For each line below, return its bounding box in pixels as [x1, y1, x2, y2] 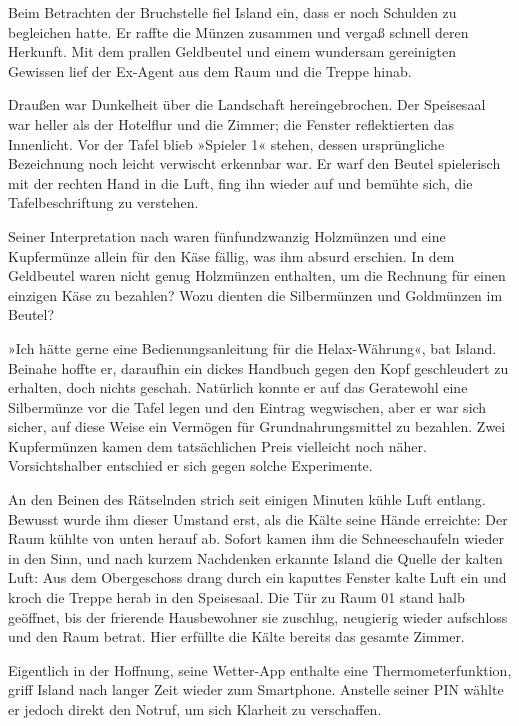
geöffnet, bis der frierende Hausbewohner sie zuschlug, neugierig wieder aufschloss [8, 606, 508, 627]
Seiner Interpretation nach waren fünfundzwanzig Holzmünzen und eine [8, 225, 446, 246]
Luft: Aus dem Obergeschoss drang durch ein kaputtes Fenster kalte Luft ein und [8, 567, 507, 588]
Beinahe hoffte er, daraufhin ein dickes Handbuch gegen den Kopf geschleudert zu [8, 357, 509, 378]
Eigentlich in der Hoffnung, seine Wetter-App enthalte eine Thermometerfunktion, [8, 659, 512, 680]
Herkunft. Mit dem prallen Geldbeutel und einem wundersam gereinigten [8, 41, 456, 62]
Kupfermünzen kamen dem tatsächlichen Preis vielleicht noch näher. [8, 435, 427, 456]
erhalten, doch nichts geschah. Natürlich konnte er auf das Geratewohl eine [8, 377, 468, 398]
